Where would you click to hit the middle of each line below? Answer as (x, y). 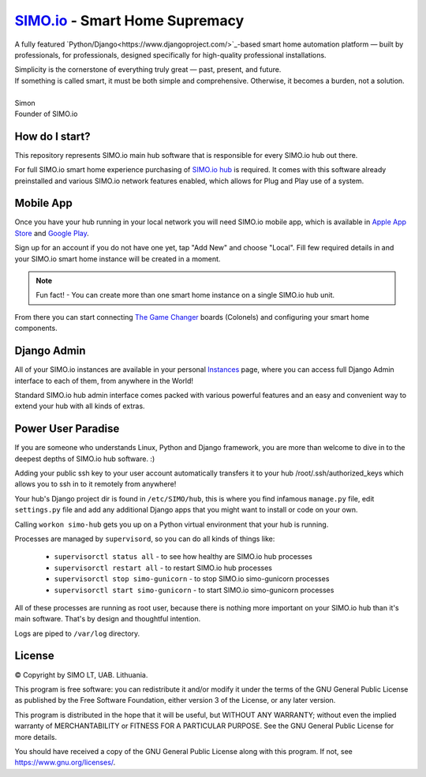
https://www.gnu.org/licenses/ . (65, 763)
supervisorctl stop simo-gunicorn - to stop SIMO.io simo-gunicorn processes (192, 579)
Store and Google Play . (52, 233)
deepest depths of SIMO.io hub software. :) (85, 459)
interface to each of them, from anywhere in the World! (104, 381)
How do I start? (52, 136)
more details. (36, 737)
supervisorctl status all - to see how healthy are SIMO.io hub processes (183, 557)
